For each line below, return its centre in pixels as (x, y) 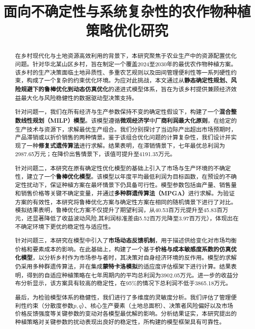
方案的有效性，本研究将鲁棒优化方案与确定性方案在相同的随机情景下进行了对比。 (126, 202)
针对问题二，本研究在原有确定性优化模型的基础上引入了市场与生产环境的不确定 (123, 168)
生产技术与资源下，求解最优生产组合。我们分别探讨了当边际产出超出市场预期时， (126, 129)
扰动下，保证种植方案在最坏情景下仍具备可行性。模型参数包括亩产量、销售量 (132, 185)
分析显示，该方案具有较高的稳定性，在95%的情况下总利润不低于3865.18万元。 (126, 283)
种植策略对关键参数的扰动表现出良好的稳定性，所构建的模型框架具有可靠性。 (120, 321)
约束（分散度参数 (50, 305)
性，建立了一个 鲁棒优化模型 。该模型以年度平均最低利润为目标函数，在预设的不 (123, 176)
